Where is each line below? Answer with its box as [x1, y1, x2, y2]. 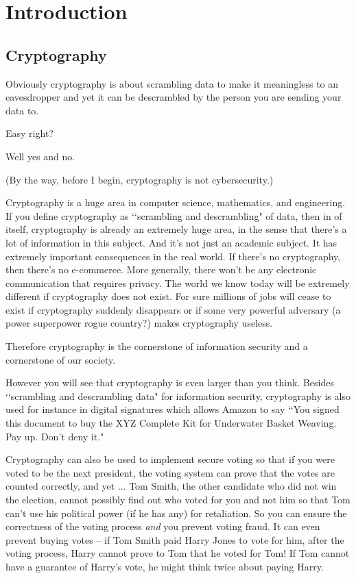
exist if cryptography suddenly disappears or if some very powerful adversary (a [5, 302, 341, 316]
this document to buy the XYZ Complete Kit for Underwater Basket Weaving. [5, 416, 337, 430]
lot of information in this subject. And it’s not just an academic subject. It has [5, 235, 337, 249]
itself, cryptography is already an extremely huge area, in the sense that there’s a [5, 222, 347, 236]
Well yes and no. [5, 149, 75, 163]
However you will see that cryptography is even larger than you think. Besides [5, 375, 335, 390]
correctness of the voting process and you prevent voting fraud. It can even [5, 519, 320, 533]
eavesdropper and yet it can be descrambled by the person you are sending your [5, 90, 342, 104]
